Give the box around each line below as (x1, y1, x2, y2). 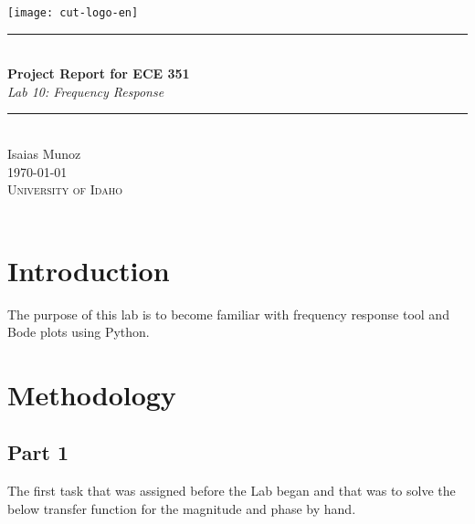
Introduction (7, 251, 170, 288)
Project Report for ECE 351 (7, 64, 190, 83)
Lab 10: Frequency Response (7, 81, 164, 100)
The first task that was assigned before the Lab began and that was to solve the (7, 481, 456, 500)
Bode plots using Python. (7, 322, 150, 341)
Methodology (7, 375, 176, 413)
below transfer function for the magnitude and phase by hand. (7, 498, 356, 518)
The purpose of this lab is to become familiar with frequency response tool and (7, 304, 449, 323)
